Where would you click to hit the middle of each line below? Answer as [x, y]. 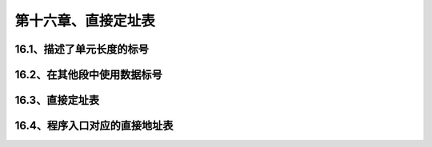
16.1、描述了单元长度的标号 [82, 49]
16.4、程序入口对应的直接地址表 [94, 126]
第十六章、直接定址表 [85, 21]
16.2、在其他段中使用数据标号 [89, 75]
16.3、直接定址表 [57, 100]
